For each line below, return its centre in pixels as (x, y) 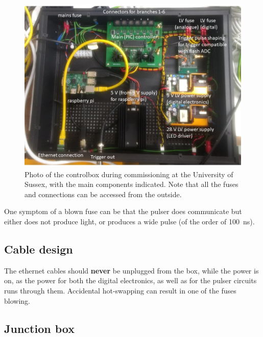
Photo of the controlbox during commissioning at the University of (129, 174)
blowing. (17, 300)
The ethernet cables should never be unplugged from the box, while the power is (131, 270)
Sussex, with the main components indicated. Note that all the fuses (131, 184)
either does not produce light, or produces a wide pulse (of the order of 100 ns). (129, 221)
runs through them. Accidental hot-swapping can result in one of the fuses (120, 290)
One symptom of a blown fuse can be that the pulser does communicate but (123, 211)
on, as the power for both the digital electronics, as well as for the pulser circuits (130, 280)
